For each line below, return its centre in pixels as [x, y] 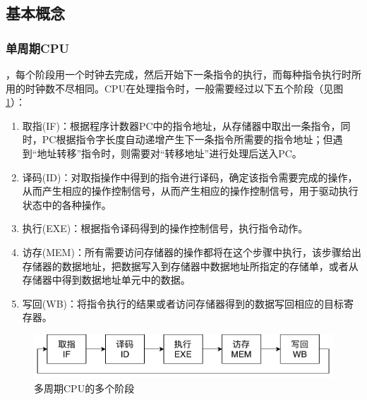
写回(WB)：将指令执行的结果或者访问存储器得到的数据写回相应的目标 [183, 303]
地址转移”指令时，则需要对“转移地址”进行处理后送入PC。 [169, 153]
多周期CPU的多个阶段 [84, 388]
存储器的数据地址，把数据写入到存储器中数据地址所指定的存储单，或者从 [190, 266]
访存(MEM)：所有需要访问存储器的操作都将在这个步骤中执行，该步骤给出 [192, 251]
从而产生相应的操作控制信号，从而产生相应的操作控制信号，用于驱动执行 [190, 191]
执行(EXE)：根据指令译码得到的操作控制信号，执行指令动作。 [165, 228]
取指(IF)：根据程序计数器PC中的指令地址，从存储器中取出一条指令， [181, 125]
